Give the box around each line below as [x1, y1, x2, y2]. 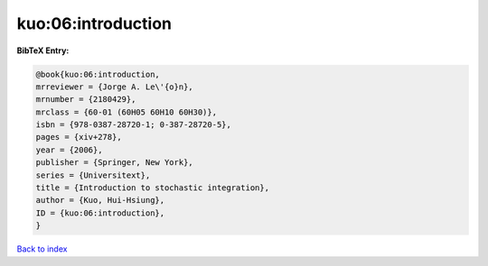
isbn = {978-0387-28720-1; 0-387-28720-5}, [35, 120, 232, 130]
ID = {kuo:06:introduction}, [35, 207, 165, 218]
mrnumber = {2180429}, [35, 95, 136, 105]
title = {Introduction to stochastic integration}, [35, 183, 270, 193]
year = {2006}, [35, 144, 103, 155]
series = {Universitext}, [35, 170, 151, 180]
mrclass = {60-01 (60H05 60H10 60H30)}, [35, 106, 217, 117]
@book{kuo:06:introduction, [35, 69, 160, 79]
